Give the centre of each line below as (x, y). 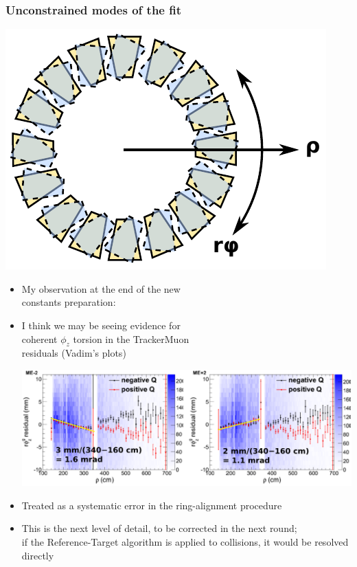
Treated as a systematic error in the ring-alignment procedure (152, 505)
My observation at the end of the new (101, 288)
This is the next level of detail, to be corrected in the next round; (159, 528)
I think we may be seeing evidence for (101, 325)
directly (38, 555)
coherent (39, 338)
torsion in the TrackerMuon (131, 338)
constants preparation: (69, 302)
